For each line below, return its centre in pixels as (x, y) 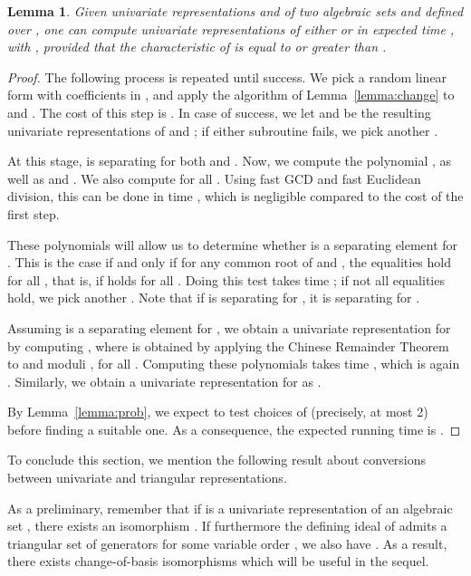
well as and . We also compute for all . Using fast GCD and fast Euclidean (214, 178)
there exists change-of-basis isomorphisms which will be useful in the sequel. (218, 561)
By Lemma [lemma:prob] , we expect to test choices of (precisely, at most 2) (218, 412)
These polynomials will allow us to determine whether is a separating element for (233, 244)
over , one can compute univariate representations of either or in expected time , (231, 29)
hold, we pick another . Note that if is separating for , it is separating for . (214, 298)
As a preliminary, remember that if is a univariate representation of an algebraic (230, 508)
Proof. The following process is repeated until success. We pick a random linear (227, 77)
